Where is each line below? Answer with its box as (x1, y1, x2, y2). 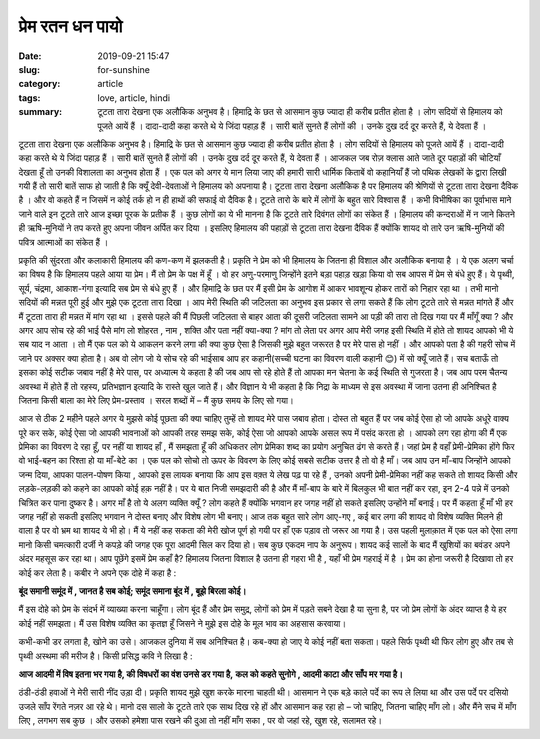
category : (18, 78, 61, 90)
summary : (18, 106, 63, 118)
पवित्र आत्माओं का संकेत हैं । (18, 236, 109, 248)
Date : (18, 50, 42, 62)
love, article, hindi (97, 91, 170, 104)
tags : (18, 91, 41, 104)
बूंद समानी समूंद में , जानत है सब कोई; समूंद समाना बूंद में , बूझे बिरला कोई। (18, 585, 247, 597)
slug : (18, 63, 40, 75)
